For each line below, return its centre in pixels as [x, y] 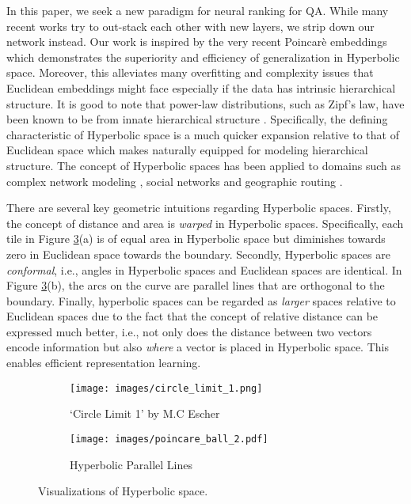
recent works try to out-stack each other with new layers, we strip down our [190, 26]
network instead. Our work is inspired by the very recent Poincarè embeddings [197, 42]
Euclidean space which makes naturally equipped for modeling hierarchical [187, 150]
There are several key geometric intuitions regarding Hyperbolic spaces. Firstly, [199, 208]
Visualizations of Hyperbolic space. [123, 491]
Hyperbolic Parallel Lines [131, 464]
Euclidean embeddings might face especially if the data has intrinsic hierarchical [201, 87]
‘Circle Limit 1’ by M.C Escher [145, 413]
